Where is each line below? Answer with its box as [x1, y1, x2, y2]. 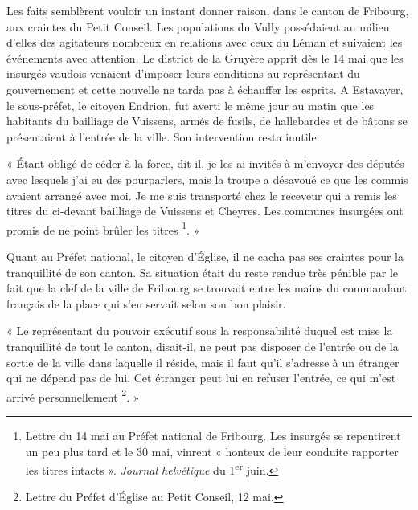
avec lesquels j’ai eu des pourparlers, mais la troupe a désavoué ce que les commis [6, 170, 408, 187]
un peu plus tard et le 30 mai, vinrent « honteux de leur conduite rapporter [25, 443, 399, 459]
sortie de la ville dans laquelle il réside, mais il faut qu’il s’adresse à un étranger [6, 353, 400, 370]
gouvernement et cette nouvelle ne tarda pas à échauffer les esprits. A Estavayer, [6, 80, 404, 97]
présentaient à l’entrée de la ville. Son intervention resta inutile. [6, 128, 320, 145]
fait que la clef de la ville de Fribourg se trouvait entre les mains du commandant [6, 279, 407, 296]
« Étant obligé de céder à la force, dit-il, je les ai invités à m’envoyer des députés [6, 155, 404, 172]
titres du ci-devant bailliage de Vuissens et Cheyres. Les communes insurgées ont [6, 202, 404, 219]
